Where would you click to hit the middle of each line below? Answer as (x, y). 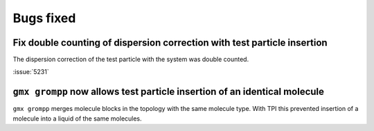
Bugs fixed (44, 18)
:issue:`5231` (31, 72)
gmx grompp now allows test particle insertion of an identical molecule (169, 92)
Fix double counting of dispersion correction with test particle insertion (170, 43)
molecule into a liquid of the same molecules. (77, 119)
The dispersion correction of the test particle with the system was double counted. (131, 60)
